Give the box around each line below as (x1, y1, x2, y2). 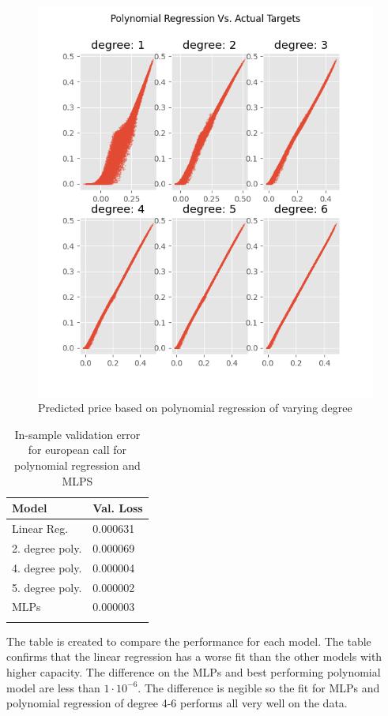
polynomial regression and (14, 457, 141, 474)
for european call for (28, 441, 126, 458)
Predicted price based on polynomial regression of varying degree (38, 399, 352, 416)
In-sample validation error (14, 425, 141, 442)
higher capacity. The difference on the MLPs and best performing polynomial (6, 663, 381, 680)
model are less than (6, 679, 100, 695)
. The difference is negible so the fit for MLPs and (137, 679, 380, 695)
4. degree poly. (12, 559, 82, 575)
